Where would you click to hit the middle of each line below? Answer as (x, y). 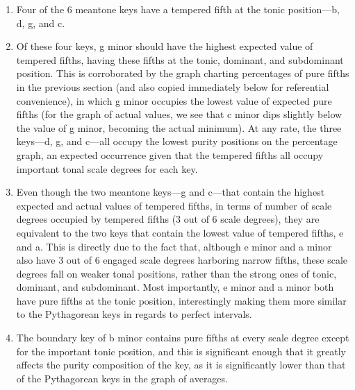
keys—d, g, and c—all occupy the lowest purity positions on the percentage (177, 141)
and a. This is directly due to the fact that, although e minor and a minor (174, 246)
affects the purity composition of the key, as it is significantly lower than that (181, 365)
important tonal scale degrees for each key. (107, 168)
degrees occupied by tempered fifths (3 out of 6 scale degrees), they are (168, 219)
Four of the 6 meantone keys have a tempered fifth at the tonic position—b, (178, 9)
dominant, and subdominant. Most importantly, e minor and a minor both (175, 287)
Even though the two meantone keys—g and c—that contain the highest (171, 192)
